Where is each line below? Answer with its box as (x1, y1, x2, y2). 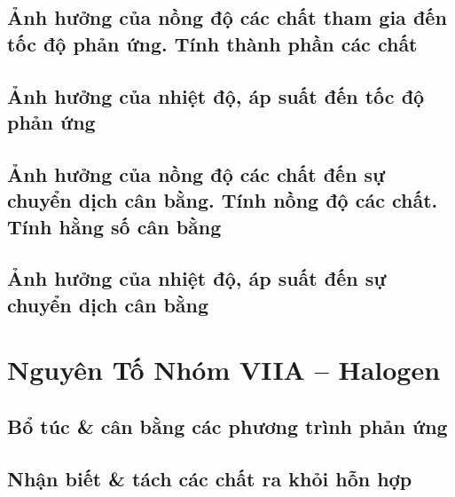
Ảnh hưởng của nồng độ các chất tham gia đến (7, 4, 447, 31)
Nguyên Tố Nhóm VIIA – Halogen (7, 351, 441, 388)
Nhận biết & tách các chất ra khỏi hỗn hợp (7, 464, 412, 492)
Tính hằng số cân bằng (7, 212, 222, 240)
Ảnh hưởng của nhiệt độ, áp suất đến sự (7, 264, 387, 292)
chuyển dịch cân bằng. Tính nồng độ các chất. (7, 186, 438, 214)
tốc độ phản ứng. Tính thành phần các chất (7, 29, 418, 57)
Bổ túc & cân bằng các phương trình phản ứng (7, 412, 448, 439)
